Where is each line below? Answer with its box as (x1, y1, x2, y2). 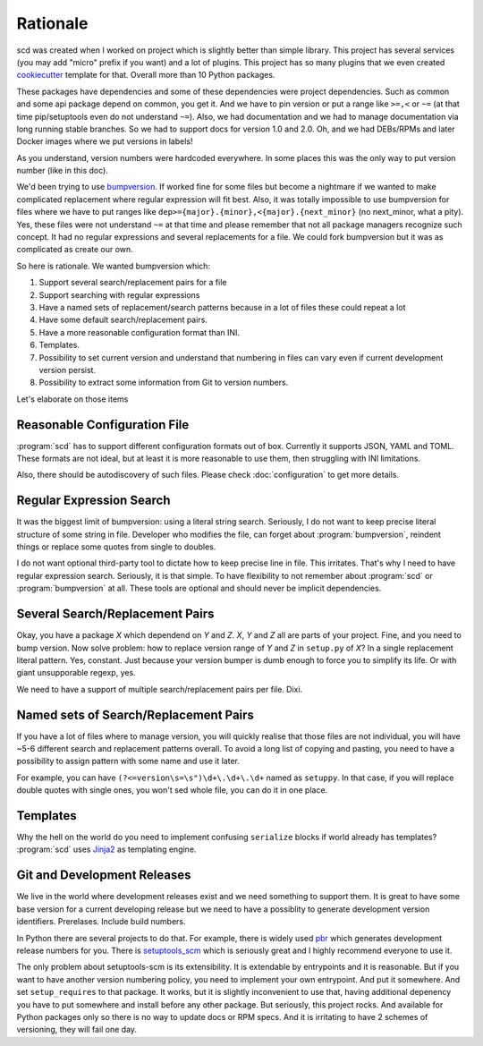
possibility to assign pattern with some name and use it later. (16, 756, 241, 767)
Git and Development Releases (16, 868, 191, 883)
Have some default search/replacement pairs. (38, 314, 208, 326)
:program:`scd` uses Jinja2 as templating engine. (16, 844, 197, 855)
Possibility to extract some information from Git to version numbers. (38, 377, 289, 388)
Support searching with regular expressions (38, 289, 200, 300)
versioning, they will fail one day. (16, 1025, 138, 1035)
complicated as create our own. (16, 244, 133, 255)
